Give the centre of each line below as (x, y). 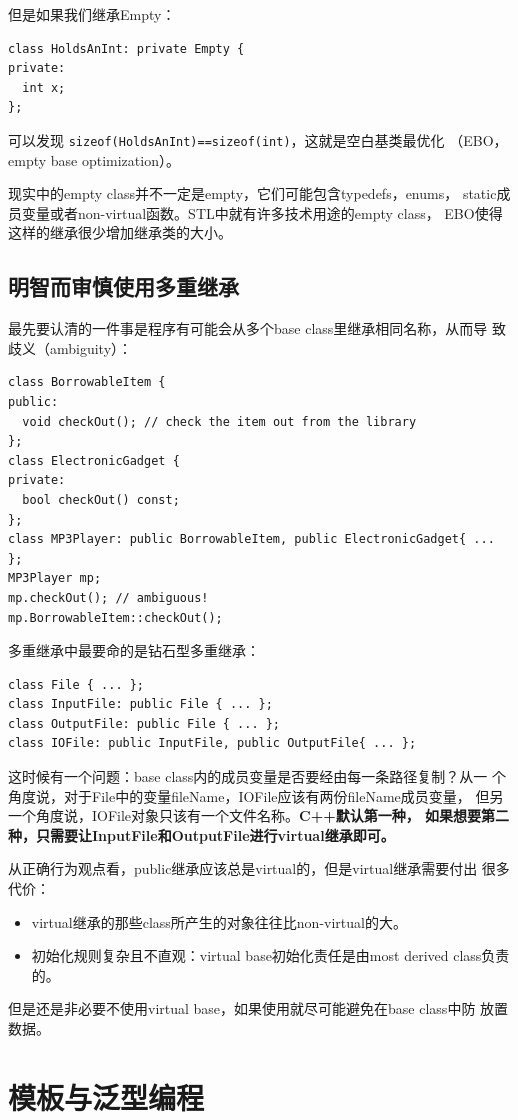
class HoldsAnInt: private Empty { (126, 48)
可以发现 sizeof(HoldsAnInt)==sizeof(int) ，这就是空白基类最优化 (226, 139)
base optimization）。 (115, 159)
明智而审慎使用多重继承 (123, 286)
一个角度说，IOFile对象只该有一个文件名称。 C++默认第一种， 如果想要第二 (259, 815)
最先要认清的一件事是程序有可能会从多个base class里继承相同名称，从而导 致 (257, 328)
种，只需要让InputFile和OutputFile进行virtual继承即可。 (201, 834)
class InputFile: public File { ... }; (140, 704)
